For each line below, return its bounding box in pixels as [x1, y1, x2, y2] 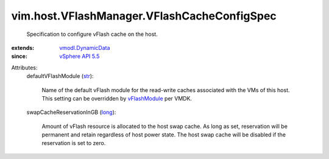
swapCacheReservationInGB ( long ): [26, 108, 116, 116]
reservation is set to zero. [41, 140, 106, 147]
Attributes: [11, 64, 38, 71]
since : [11, 52, 27, 60]
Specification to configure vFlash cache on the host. [26, 30, 158, 38]
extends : [11, 44, 35, 51]
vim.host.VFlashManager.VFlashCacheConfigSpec [11, 9, 277, 23]
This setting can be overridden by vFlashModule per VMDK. [41, 94, 192, 102]
